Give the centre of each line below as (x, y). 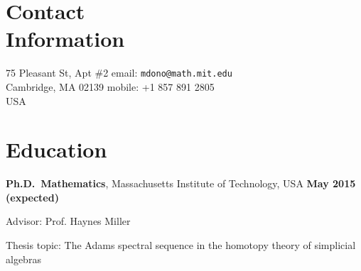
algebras (23, 259)
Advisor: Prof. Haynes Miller (68, 221)
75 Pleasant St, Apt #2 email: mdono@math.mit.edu (119, 73)
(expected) (32, 197)
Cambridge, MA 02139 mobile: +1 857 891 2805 (110, 86)
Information (65, 39)
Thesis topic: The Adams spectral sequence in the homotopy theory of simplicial (181, 245)
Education (56, 149)
